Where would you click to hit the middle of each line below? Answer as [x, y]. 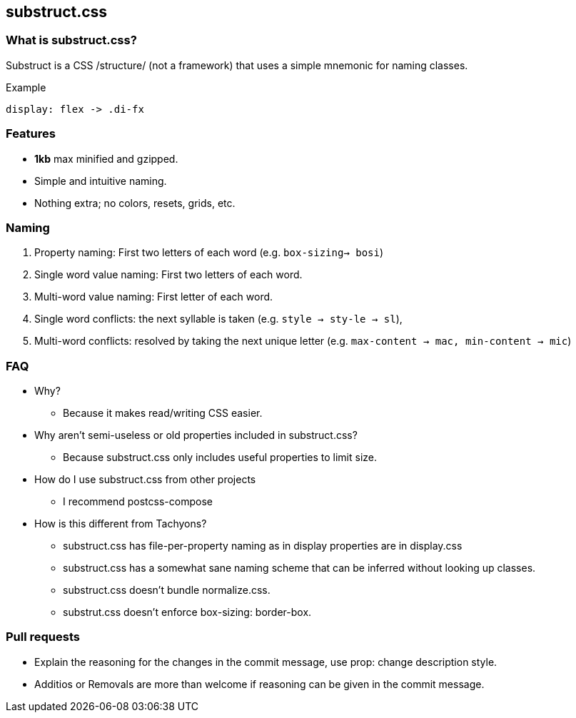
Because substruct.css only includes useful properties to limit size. [220, 457]
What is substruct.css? [71, 40]
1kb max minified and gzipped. [106, 158]
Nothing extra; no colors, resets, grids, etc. [135, 203]
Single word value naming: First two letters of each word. [168, 275]
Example [26, 87]
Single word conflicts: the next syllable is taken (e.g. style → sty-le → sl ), [218, 319]
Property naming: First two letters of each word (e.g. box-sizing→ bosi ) [209, 253]
